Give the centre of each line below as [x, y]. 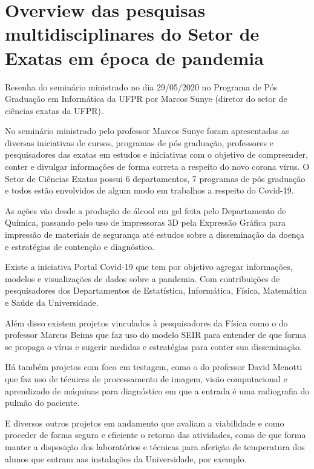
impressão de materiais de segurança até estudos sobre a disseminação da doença [155, 234]
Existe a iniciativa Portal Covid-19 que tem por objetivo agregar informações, [149, 267]
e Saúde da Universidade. [52, 302]
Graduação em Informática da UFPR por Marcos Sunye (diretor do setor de [146, 99]
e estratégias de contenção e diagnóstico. [80, 246]
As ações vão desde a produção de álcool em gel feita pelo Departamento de [146, 210]
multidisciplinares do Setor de [132, 34]
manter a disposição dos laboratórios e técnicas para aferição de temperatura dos [155, 446]
